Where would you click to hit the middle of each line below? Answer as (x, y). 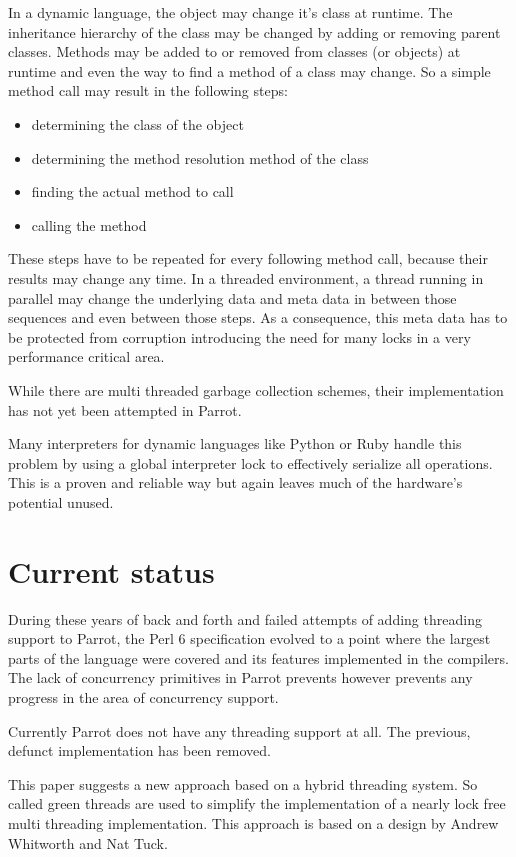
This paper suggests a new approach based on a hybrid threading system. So (243, 783)
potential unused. (61, 501)
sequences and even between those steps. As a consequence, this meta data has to (258, 317)
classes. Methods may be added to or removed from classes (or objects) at (234, 51)
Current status (111, 570)
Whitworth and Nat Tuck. (88, 842)
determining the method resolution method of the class (200, 157)
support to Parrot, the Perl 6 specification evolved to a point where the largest (249, 638)
